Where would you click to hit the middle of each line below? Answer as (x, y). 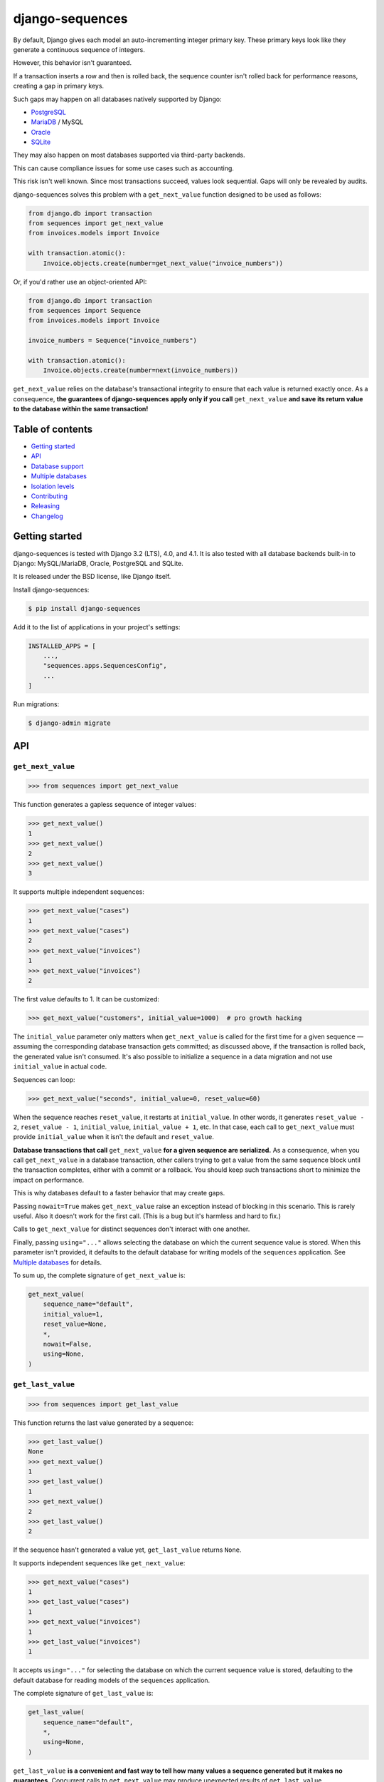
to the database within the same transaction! (81, 409)
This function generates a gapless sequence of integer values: (105, 805)
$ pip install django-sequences (85, 608)
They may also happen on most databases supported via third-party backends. (129, 155)
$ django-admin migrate (70, 723)
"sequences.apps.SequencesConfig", (105, 666)
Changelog (47, 516)
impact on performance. (49, 1180)
